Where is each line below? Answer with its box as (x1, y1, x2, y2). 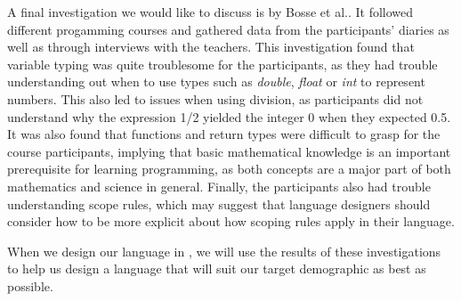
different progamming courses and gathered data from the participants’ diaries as (7, 20, 449, 38)
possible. (7, 276, 53, 295)
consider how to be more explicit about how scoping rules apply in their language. (7, 212, 455, 231)
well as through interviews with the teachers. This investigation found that (7, 37, 415, 56)
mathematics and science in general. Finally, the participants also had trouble (7, 176, 431, 195)
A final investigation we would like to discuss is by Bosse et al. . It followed (7, 3, 414, 20)
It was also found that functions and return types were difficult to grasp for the (7, 125, 441, 143)
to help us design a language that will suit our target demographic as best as (7, 259, 426, 278)
